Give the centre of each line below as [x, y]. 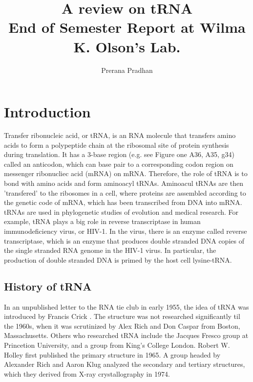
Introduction [47, 112]
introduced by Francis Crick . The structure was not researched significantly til [122, 316]
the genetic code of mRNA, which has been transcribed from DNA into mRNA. [123, 202]
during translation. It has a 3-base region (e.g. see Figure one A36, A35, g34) [119, 154]
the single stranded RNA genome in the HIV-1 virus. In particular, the [110, 250]
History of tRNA [48, 286]
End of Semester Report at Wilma [127, 27]
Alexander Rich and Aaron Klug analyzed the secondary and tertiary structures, [125, 364]
